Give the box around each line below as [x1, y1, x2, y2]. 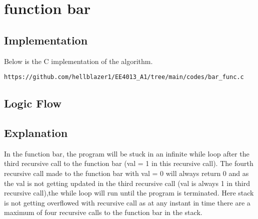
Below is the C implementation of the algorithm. [4, 55, 153, 66]
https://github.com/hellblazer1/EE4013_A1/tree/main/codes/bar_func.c [4, 73, 244, 81]
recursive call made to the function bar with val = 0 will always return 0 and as [4, 168, 249, 178]
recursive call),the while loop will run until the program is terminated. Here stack [4, 187, 254, 198]
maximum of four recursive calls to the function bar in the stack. [4, 207, 202, 217]
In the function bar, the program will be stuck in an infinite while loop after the [4, 148, 249, 158]
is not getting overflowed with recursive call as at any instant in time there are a [4, 197, 250, 207]
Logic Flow [4, 95, 61, 111]
